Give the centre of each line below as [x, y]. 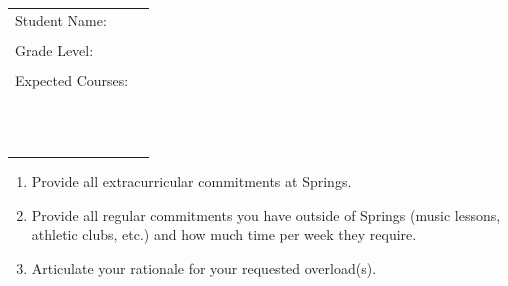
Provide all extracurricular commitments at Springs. [191, 181]
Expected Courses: [72, 79]
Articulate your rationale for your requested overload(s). [204, 267]
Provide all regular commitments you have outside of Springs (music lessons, [266, 214]
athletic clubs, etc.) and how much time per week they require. [224, 234]
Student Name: [61, 19]
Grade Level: [54, 49]
